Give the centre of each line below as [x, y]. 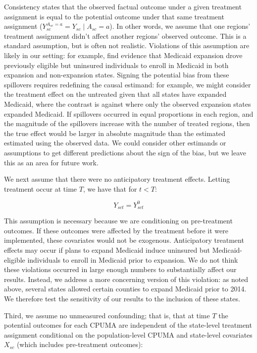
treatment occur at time [41, 188]
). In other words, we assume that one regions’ [180, 26]
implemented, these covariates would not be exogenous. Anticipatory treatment [124, 240]
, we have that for [110, 188]
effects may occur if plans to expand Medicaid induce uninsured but [107, 250]
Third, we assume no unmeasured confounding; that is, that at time [107, 315]
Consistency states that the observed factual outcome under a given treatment [123, 6]
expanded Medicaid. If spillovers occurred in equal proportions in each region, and [129, 113]
